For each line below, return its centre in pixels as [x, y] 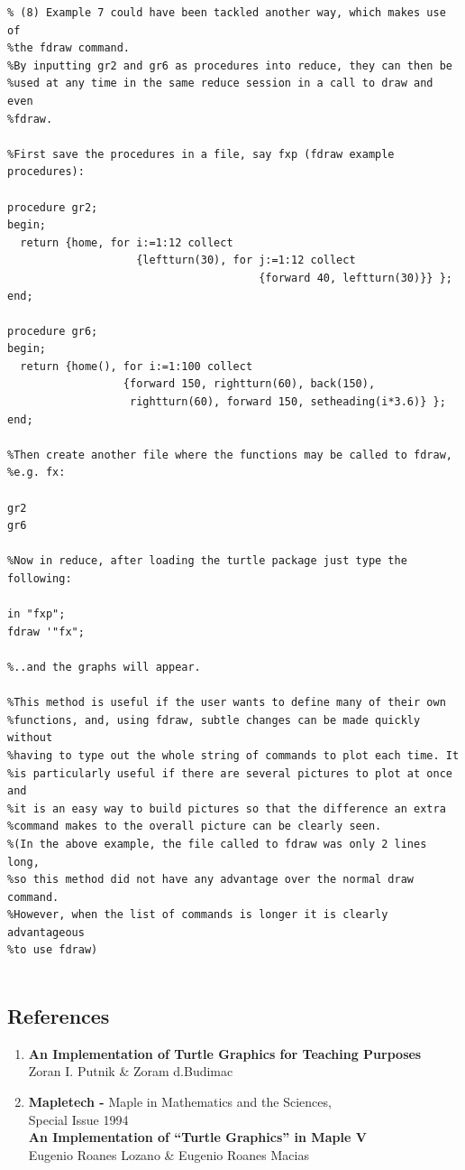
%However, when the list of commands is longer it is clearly [198, 915]
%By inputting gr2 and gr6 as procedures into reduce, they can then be [230, 65]
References [59, 1016]
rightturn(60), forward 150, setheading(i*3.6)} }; [288, 402]
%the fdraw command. [69, 48]
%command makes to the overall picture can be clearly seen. [195, 826]
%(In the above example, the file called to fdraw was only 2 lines [217, 844]
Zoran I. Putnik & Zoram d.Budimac [131, 1071]
